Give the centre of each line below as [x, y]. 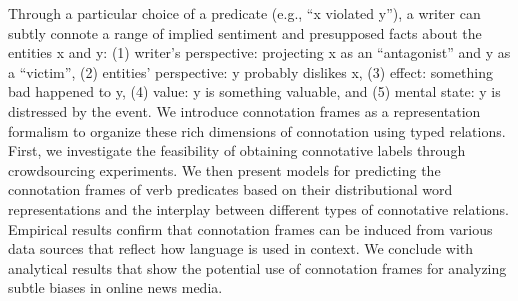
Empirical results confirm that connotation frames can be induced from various [250, 228]
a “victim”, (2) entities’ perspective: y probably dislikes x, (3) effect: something [250, 71]
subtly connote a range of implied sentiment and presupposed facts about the [245, 32]
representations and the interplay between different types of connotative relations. [259, 208]
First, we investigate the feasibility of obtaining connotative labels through [237, 150]
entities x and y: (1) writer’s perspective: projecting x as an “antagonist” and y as [259, 52]
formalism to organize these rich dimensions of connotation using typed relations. [257, 130]
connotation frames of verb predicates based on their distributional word [230, 189]
